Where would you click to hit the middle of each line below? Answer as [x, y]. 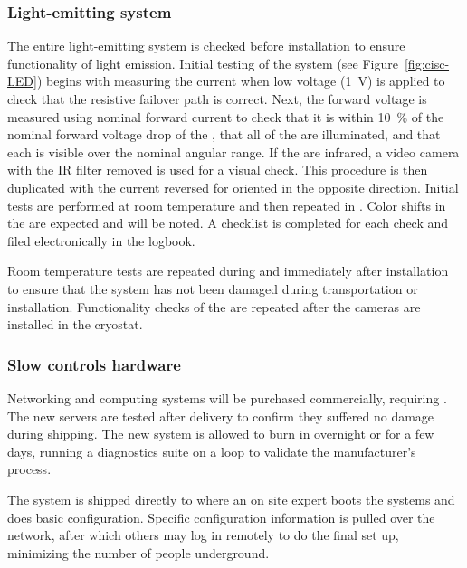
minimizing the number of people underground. [138, 552]
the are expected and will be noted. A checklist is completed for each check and [228, 223]
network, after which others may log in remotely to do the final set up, [203, 535]
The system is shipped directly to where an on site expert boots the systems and [231, 499]
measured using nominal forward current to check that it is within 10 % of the [226, 116]
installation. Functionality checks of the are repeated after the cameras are [214, 306]
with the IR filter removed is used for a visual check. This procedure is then [218, 170]
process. [29, 469]
